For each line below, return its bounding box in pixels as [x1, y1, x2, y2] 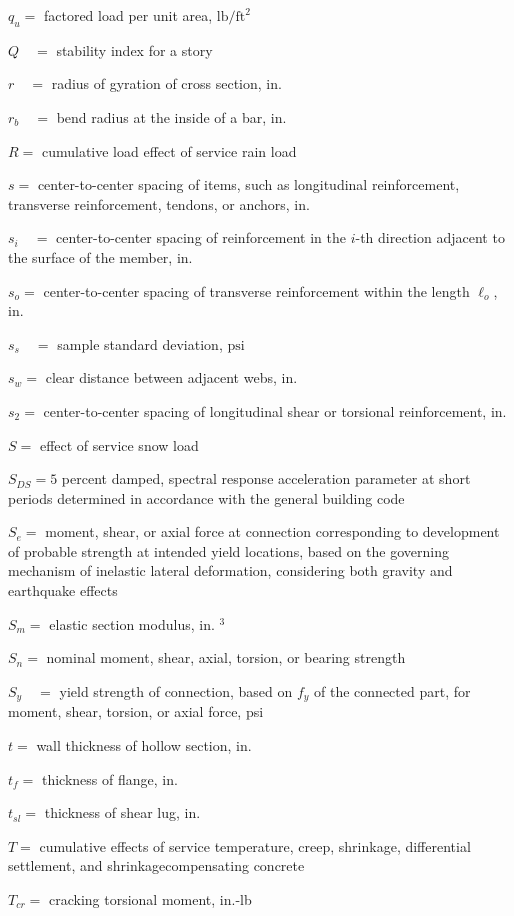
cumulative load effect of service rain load [41, 140, 297, 161]
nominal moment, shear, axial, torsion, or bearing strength [46, 647, 406, 668]
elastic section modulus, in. [49, 613, 215, 634]
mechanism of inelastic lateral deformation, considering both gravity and [8, 560, 453, 581]
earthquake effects [8, 580, 118, 601]
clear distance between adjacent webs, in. [45, 367, 298, 388]
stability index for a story [56, 39, 213, 60]
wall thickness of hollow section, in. [36, 734, 252, 755]
